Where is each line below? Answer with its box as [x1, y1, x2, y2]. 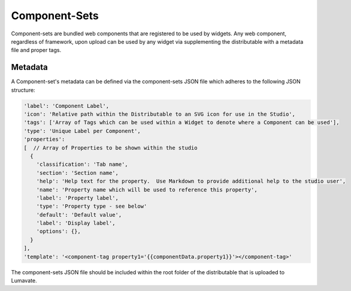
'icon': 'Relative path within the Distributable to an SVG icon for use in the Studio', [23, 111, 296, 117]
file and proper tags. [11, 47, 62, 54]
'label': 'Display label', [36, 220, 116, 227]
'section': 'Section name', [36, 169, 119, 176]
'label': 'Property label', [36, 195, 119, 201]
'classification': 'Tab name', [36, 161, 128, 168]
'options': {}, [36, 228, 81, 235]
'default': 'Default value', [36, 211, 122, 218]
